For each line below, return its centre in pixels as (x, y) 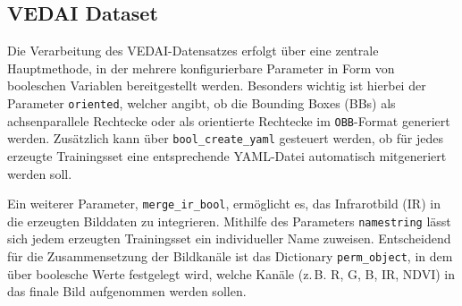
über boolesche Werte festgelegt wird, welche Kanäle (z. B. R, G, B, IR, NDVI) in (231, 273)
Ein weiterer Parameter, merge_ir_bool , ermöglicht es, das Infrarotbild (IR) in (224, 204)
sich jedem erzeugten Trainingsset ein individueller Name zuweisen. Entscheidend (229, 238)
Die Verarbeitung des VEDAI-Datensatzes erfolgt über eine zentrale (193, 51)
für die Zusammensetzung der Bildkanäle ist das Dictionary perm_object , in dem (230, 256)
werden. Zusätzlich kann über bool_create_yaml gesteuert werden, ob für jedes (225, 138)
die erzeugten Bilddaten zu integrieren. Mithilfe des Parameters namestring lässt (229, 221)
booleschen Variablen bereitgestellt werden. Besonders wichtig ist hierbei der (217, 85)
